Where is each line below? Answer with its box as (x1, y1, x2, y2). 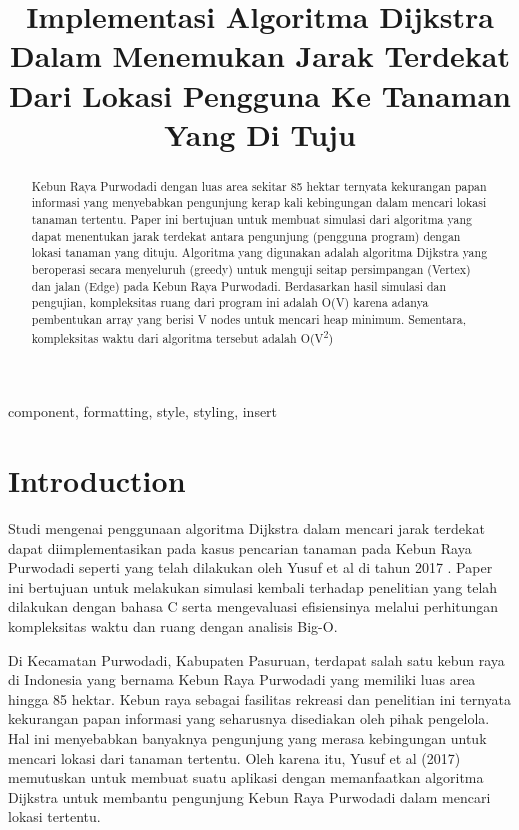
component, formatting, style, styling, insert (8, 401, 278, 422)
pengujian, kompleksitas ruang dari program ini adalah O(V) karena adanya (31, 294, 429, 311)
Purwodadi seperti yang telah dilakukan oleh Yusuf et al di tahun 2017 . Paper (8, 557, 493, 578)
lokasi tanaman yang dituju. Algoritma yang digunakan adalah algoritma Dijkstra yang (31, 244, 488, 261)
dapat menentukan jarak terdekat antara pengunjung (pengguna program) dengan (31, 227, 461, 244)
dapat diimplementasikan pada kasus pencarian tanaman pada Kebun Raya (8, 537, 472, 558)
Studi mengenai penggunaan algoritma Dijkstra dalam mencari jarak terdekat (8, 517, 485, 538)
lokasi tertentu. (8, 806, 101, 827)
